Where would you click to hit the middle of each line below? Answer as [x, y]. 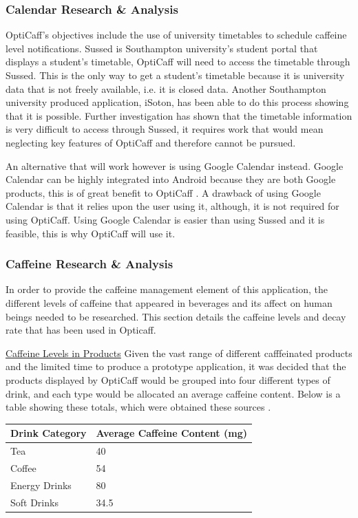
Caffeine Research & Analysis [89, 264]
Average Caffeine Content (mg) [171, 433]
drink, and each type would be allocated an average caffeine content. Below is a [173, 393]
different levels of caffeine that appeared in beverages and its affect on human [169, 302]
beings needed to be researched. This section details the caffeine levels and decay [176, 316]
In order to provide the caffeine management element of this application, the [167, 289]
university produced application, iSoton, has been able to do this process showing [177, 102]
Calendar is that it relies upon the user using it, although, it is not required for [172, 206]
